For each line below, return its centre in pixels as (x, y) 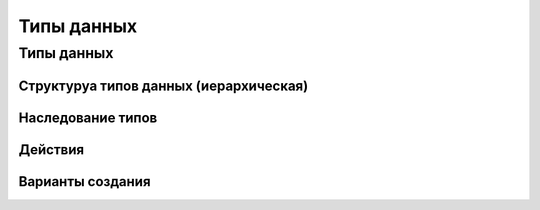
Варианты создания (84, 181)
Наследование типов (88, 117)
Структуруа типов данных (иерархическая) (163, 85)
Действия (51, 149)
